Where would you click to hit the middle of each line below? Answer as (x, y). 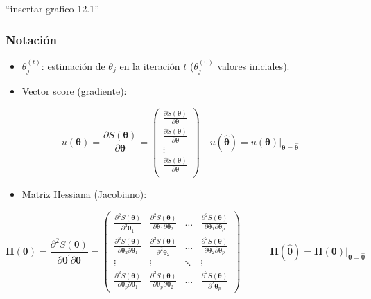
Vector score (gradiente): (74, 91)
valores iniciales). (253, 65)
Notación (32, 39)
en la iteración (150, 65)
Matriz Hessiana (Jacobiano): (84, 193)
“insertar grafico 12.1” (52, 8)
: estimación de (73, 65)
